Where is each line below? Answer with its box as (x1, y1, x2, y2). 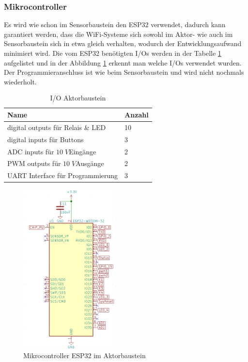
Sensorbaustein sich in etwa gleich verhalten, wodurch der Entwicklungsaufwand (4, 38, 242, 49)
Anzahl (124, 109, 149, 119)
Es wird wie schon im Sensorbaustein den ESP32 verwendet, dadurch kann (4, 19, 226, 30)
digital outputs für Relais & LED (7, 122, 106, 132)
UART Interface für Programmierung (7, 170, 118, 181)
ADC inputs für (7, 146, 54, 156)
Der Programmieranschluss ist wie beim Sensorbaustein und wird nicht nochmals (4, 67, 244, 77)
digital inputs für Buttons (7, 134, 84, 144)
